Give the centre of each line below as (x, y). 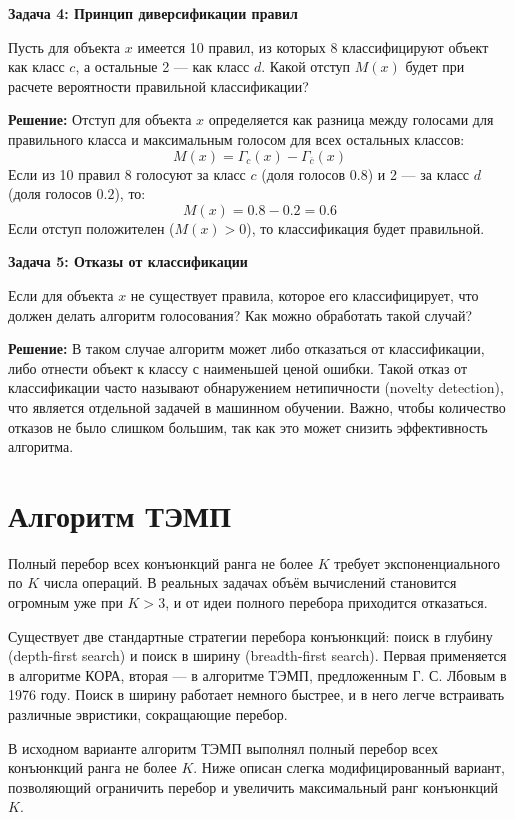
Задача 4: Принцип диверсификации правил (153, 13)
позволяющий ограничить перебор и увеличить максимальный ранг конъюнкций (253, 786)
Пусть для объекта (64, 46)
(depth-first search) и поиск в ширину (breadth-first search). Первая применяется (257, 655)
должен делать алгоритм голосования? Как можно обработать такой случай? (240, 314)
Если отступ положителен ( (91, 227)
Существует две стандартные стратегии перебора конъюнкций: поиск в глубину (250, 635)
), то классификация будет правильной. (365, 227)
